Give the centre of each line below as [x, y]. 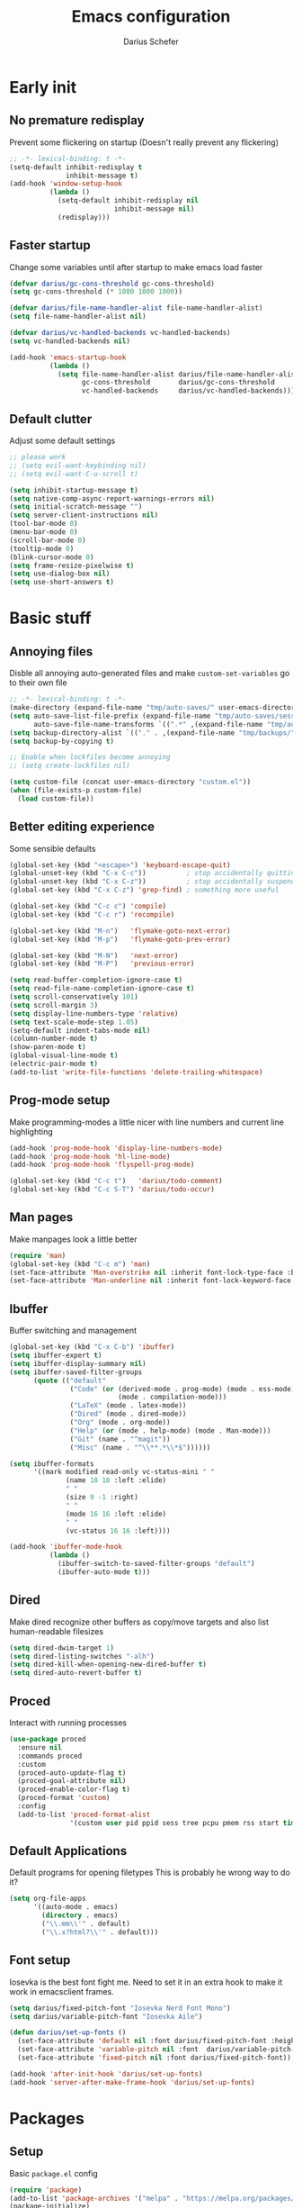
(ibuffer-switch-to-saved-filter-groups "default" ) [156, 1564]
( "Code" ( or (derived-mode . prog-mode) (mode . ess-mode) [182, 1389]
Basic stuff [50, 618]
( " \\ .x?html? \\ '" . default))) [100, 1932]
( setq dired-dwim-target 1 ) [62, 1648]
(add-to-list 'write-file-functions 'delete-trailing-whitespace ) [136, 1072]
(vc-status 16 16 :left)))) [118, 1531]
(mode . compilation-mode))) [173, 1398]
